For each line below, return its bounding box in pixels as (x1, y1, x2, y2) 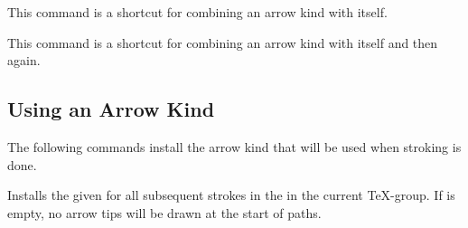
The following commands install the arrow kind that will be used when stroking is (7, 137, 462, 156)
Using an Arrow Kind (7, 95, 215, 123)
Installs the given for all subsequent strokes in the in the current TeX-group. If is (7, 185, 455, 204)
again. (7, 51, 41, 70)
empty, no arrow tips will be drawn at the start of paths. (7, 203, 322, 222)
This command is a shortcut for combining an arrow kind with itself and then (7, 33, 438, 52)
